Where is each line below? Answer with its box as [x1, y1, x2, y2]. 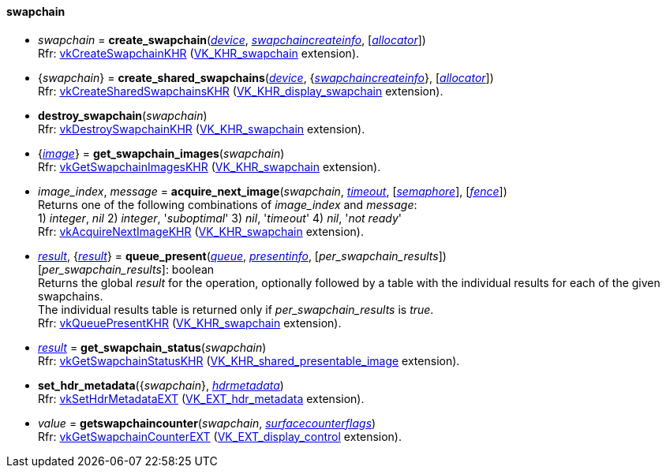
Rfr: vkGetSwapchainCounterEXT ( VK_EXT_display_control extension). [38, 429, 402, 443]
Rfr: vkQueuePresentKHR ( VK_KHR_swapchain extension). [38, 315, 342, 330]
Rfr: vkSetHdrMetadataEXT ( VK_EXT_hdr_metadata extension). [38, 391, 365, 405]
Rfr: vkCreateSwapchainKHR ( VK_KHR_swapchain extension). [38, 46, 360, 60]
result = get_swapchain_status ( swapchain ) [38, 340, 267, 354]
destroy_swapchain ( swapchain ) [38, 108, 208, 122]
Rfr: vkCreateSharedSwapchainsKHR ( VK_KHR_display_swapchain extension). [38, 84, 443, 98]
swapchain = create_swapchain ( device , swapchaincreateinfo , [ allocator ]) [38, 32, 426, 47]
